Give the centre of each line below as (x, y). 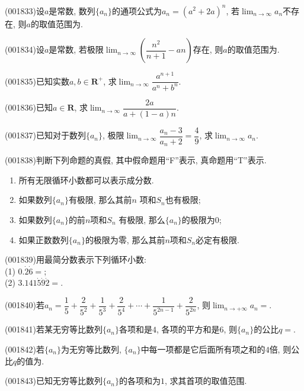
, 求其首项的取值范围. (206, 381)
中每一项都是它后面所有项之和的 (203, 349)
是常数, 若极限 (76, 49)
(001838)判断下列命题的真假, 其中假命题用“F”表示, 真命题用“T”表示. (136, 160)
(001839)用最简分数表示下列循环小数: (76, 259)
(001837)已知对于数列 (45, 135)
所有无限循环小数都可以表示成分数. (86, 180)
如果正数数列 (44, 239)
